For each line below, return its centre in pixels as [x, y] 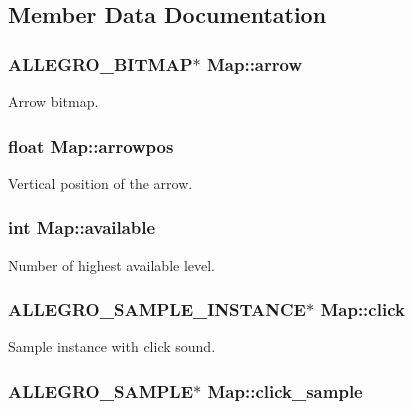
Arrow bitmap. [53, 101]
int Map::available [82, 227]
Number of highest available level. [112, 264]
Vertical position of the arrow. [100, 182]
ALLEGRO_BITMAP [100, 63]
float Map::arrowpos [91, 145]
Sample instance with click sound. [112, 346]
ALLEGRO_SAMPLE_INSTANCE [157, 309]
